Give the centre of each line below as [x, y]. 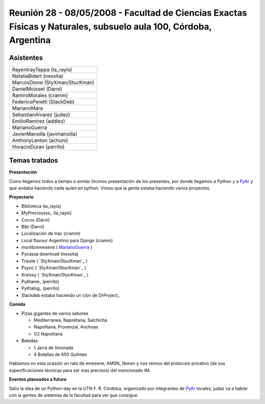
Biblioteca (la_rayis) [41, 206]
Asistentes [26, 58]
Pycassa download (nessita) [50, 254]
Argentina [30, 40]
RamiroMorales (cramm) [40, 95]
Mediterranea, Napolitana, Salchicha [70, 320]
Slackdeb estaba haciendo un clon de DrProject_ [70, 295]
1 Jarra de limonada [53, 348]
